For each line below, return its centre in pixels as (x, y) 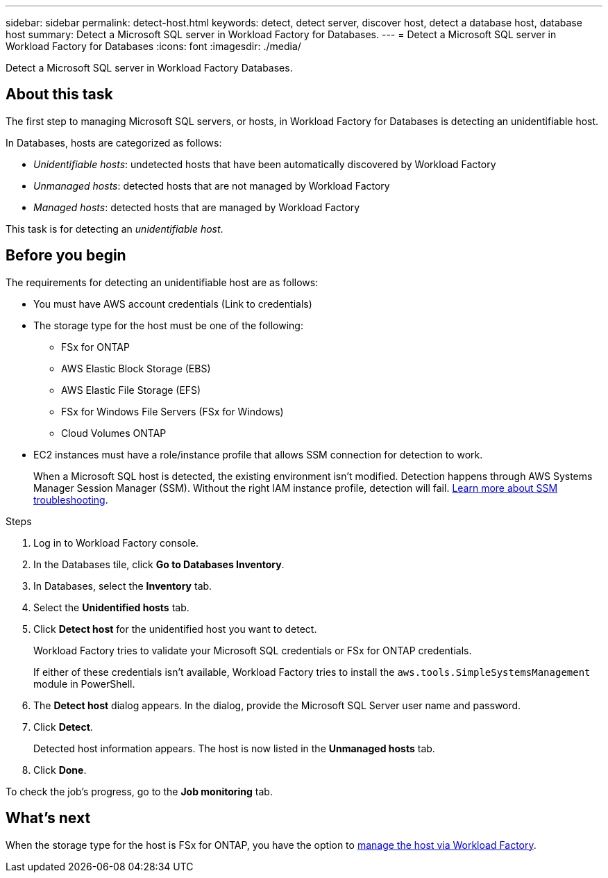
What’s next (48, 818)
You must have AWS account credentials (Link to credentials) (173, 304)
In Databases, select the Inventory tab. (123, 586)
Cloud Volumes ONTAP (114, 433)
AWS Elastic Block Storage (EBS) (136, 368)
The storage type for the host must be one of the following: (168, 325)
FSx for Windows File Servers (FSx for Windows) (172, 411)
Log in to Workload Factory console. (116, 542)
